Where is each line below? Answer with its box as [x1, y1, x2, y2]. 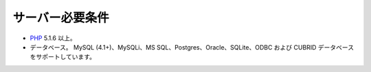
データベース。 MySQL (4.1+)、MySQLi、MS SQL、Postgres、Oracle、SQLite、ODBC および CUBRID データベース [30, 43, 354, 51]
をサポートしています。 [30, 53, 96, 61]
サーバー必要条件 [12, 10, 109, 25]
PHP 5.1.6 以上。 [30, 34, 76, 42]
